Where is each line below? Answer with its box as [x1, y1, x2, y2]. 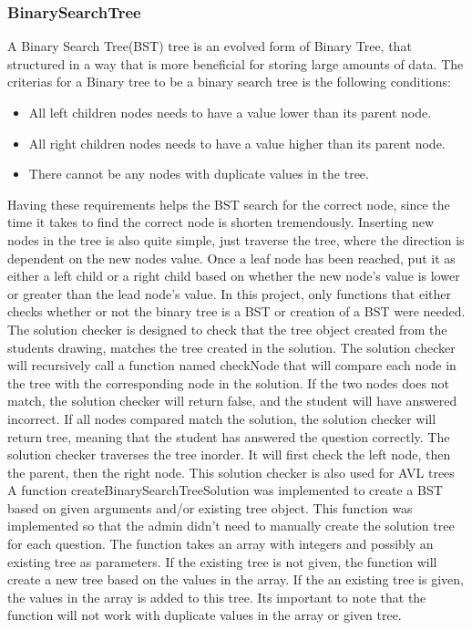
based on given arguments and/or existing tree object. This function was [7, 498, 413, 517]
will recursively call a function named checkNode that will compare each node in [7, 356, 457, 375]
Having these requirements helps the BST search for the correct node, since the [7, 194, 450, 213]
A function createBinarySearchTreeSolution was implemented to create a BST [7, 480, 443, 500]
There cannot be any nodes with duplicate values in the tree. [28, 164, 369, 183]
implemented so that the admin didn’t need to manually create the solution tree [7, 516, 455, 535]
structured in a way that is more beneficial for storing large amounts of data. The [7, 54, 464, 73]
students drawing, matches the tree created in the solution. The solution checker [7, 337, 456, 356]
